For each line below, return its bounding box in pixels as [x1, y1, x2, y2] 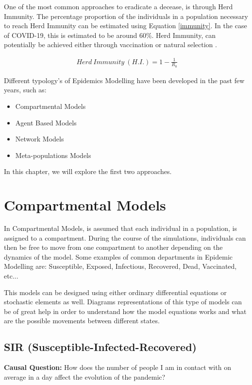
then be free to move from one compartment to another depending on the [4, 242, 223, 252]
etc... [4, 271, 18, 280]
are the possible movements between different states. [4, 315, 160, 326]
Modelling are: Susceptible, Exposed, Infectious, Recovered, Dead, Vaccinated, [4, 261, 237, 271]
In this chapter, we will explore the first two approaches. [4, 166, 172, 176]
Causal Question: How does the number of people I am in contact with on [4, 362, 231, 372]
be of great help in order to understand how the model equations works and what [4, 306, 247, 316]
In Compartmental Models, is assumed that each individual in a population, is [4, 223, 237, 233]
